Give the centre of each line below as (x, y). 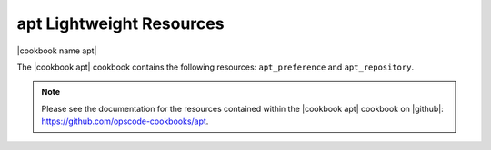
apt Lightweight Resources (120, 23)
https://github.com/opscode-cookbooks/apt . (125, 121)
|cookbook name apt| (57, 51)
